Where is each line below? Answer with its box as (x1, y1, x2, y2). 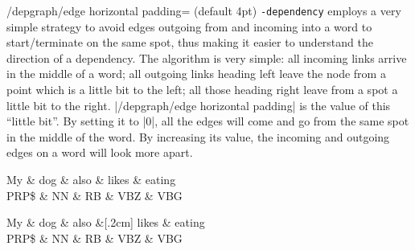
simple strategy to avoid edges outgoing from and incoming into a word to (6, 18, 372, 35)
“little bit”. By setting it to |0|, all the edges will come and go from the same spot (6, 113, 409, 129)
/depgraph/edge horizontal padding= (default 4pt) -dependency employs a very (6, 2, 401, 18)
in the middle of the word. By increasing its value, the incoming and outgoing (6, 128, 390, 145)
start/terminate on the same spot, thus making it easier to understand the (6, 34, 373, 51)
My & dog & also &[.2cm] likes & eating (6, 214, 205, 231)
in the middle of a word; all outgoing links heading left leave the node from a (6, 65, 386, 82)
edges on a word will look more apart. (6, 144, 193, 161)
